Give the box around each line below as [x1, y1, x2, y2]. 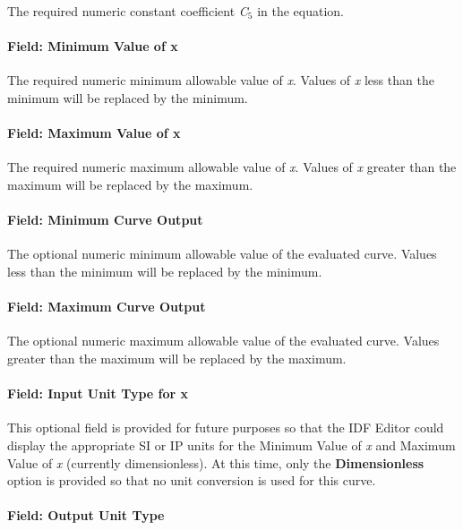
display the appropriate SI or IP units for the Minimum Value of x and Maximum [7, 435, 456, 454]
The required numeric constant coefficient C [7, 2, 248, 20]
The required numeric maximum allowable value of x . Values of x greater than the [7, 158, 457, 176]
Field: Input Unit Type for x [7, 384, 189, 403]
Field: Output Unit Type [7, 506, 165, 525]
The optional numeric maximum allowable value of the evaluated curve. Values [7, 331, 440, 350]
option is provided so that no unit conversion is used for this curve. [7, 471, 376, 490]
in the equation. [257, 2, 345, 20]
